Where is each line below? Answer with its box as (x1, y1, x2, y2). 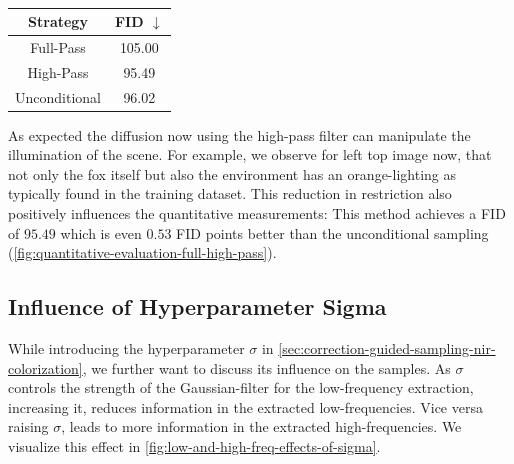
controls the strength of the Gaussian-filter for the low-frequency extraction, (8, 377, 474, 398)
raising (8, 416, 49, 437)
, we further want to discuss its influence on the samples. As (82, 357, 451, 378)
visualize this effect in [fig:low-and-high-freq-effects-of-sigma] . (8, 435, 381, 456)
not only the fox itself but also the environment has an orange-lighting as (8, 163, 457, 184)
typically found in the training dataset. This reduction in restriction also (8, 183, 452, 204)
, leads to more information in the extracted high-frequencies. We (61, 416, 462, 437)
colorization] (8, 357, 83, 378)
